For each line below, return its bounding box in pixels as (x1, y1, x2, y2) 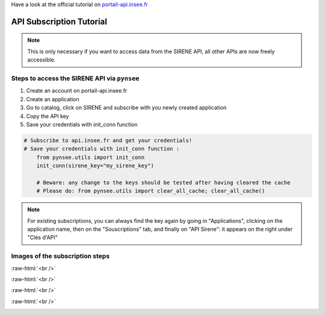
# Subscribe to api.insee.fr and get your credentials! (23, 137, 193, 144)
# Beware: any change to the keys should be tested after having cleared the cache (36, 179, 291, 186)
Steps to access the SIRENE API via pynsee (11, 74, 140, 83)
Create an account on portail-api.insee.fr (26, 87, 128, 95)
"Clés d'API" (27, 234, 58, 241)
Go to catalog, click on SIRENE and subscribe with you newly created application (26, 104, 227, 111)
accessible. (27, 56, 56, 63)
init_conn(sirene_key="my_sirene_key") (36, 163, 155, 169)
